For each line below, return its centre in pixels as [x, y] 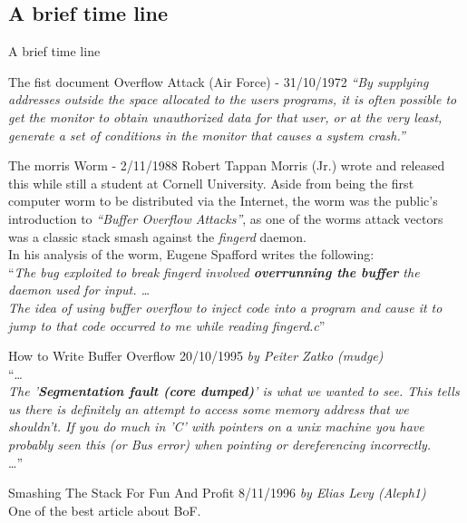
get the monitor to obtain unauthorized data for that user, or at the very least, [225, 116]
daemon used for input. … [79, 290]
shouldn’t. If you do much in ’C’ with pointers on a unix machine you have [216, 426]
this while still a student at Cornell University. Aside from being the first [211, 183]
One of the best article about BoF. [105, 510]
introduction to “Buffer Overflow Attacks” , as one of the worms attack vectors [226, 218]
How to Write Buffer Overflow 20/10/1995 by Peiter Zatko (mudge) [196, 356]
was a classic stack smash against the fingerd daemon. [157, 236]
